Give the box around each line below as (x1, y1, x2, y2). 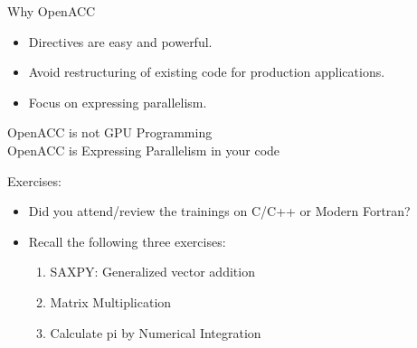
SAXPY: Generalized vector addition (50, 262, 255, 281)
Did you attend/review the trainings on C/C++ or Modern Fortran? (28, 202, 411, 221)
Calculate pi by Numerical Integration (50, 323, 261, 342)
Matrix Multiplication (50, 292, 172, 311)
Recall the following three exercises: (28, 231, 226, 250)
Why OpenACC (7, 2, 96, 20)
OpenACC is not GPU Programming (7, 123, 213, 142)
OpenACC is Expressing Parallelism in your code (7, 140, 280, 159)
